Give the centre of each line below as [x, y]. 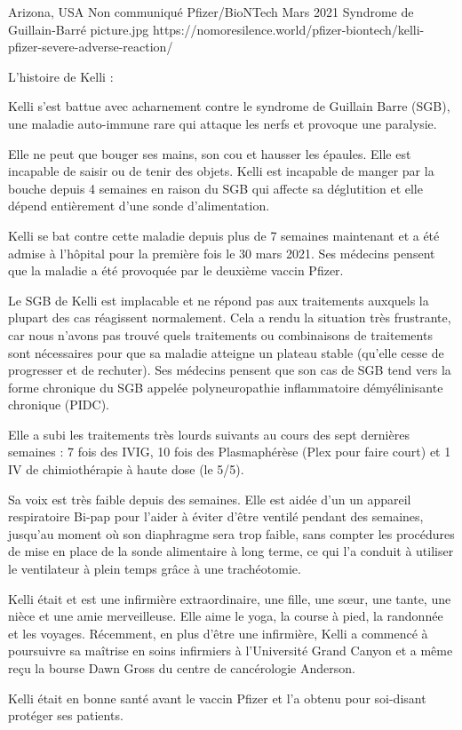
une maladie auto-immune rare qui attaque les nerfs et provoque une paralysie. [223, 123]
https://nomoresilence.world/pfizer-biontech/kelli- [289, 29]
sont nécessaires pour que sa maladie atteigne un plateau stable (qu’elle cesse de [226, 352]
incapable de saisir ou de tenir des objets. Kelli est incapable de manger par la [221, 171]
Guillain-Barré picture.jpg [79, 29]
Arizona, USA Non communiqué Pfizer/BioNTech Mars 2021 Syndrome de [211, 12]
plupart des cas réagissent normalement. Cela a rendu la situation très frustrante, [230, 317]
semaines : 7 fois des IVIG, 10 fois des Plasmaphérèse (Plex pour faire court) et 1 [230, 452]
